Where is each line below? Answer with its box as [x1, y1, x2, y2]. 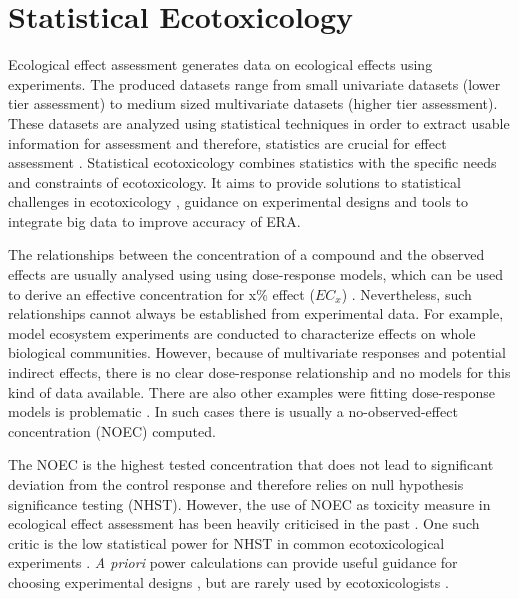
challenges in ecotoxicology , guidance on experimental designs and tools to [8, 191, 469, 212]
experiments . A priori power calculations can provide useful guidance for [8, 552, 458, 573]
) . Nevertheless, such [341, 283, 472, 304]
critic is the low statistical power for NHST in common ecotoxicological [8, 532, 445, 553]
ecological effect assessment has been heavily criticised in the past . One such [8, 513, 480, 534]
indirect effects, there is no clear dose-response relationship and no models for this [8, 362, 511, 383]
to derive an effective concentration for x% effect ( [8, 283, 315, 304]
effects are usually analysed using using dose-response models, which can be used [8, 264, 504, 285]
